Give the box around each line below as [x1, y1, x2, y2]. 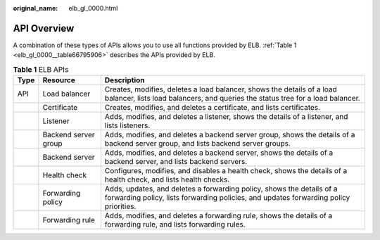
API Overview [13, 22, 75, 34]
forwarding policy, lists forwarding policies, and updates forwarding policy [104, 193, 350, 203]
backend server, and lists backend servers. [104, 157, 248, 167]
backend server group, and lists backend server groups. [104, 139, 291, 149]
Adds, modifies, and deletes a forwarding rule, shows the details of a [104, 211, 333, 221]
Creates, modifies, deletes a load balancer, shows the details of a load [104, 84, 337, 94]
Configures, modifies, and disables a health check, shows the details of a [104, 166, 348, 176]
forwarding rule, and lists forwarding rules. [104, 220, 246, 229]
